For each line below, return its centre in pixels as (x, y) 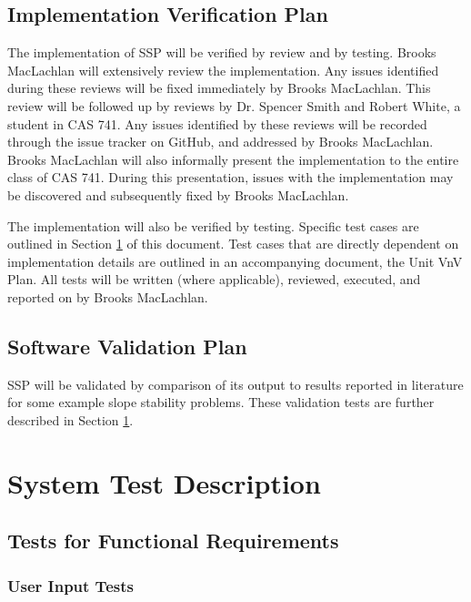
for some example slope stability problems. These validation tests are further (221, 402)
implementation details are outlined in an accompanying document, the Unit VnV (235, 261)
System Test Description (164, 482)
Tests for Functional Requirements (173, 541)
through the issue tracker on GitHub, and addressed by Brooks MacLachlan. (220, 142)
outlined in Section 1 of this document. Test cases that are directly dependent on (233, 244)
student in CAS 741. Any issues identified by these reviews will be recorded (217, 123)
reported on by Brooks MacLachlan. (108, 296)
